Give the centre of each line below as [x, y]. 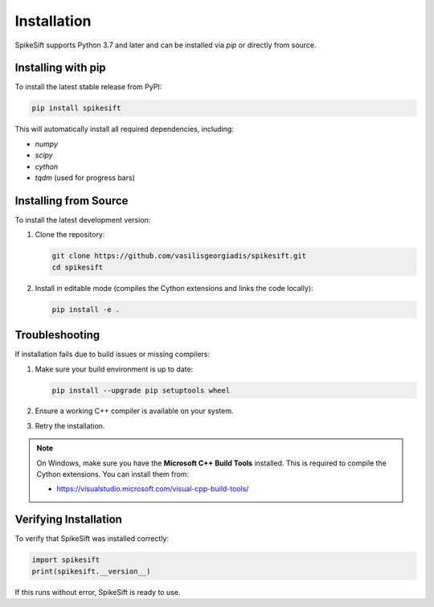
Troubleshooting [57, 335]
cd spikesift [78, 267]
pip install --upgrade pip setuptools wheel [141, 390]
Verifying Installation [68, 520]
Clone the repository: [70, 235]
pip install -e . [86, 309]
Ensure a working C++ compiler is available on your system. [134, 411]
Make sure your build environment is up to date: [114, 369]
